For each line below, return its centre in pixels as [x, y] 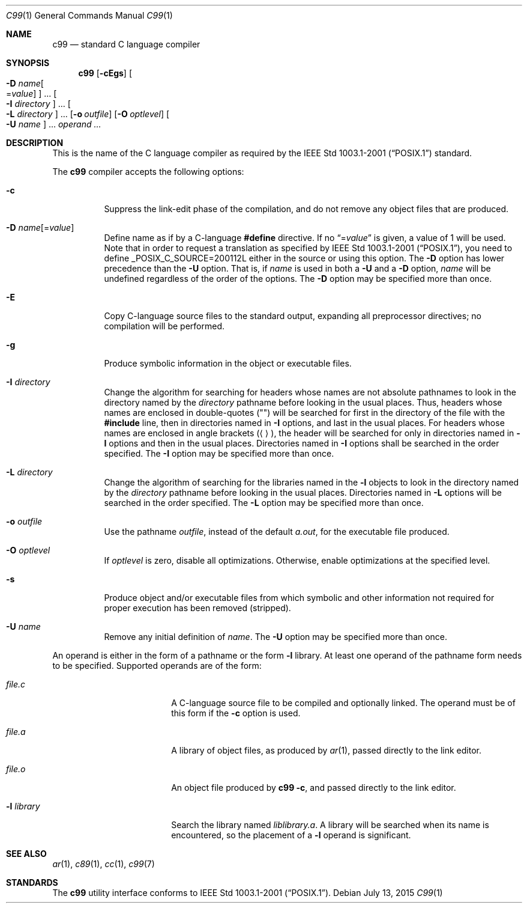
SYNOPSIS [28, 63]
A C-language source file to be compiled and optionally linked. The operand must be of [343, 703]
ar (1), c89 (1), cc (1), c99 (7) [104, 864]
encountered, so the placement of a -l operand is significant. [291, 835]
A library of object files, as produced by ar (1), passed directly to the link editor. [327, 750]
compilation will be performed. [164, 326]
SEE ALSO [26, 854]
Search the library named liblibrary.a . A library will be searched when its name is [330, 825]
